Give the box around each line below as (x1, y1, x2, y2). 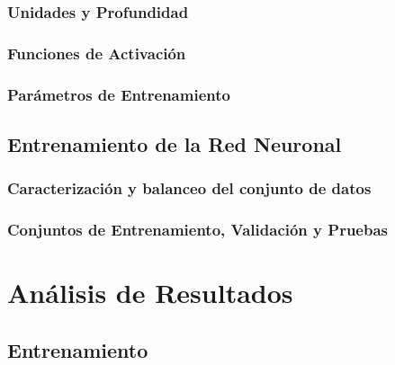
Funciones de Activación (7, 41, 186, 64)
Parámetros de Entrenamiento (7, 83, 230, 105)
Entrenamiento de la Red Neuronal (7, 129, 342, 157)
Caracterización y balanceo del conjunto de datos (7, 177, 372, 200)
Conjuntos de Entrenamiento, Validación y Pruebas (7, 218, 389, 241)
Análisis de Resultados (7, 274, 293, 311)
